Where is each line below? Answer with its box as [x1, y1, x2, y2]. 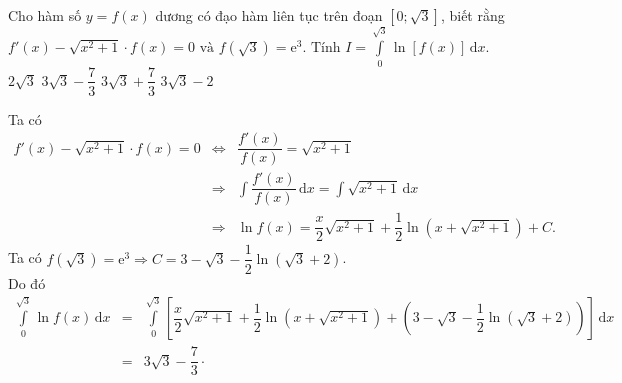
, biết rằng [440, 5, 505, 25]
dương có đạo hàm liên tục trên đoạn [155, 5, 383, 25]
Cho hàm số [8, 5, 82, 25]
